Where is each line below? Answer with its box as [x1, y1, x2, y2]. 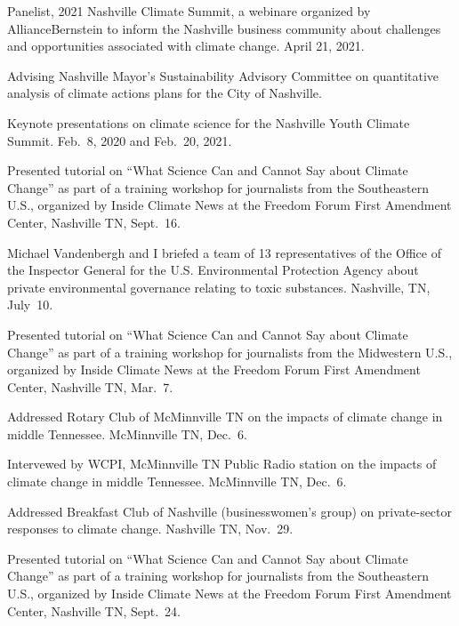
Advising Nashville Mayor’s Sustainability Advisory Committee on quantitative [7, 66, 439, 84]
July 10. [7, 295, 53, 314]
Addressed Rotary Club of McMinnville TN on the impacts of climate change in [7, 407, 443, 426]
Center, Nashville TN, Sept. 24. [7, 601, 181, 620]
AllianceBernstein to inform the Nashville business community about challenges [7, 19, 441, 37]
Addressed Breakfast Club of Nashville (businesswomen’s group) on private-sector [7, 502, 453, 520]
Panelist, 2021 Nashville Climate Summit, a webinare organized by [7, 2, 371, 20]
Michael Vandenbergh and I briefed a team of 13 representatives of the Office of [7, 243, 441, 261]
